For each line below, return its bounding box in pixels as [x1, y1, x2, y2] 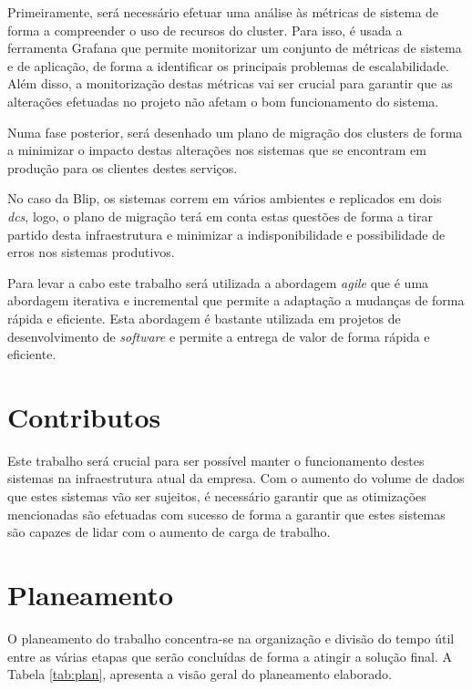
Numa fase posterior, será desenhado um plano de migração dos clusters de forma [7, 122, 463, 141]
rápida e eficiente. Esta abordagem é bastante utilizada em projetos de [7, 308, 401, 327]
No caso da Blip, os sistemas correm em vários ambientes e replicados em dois [7, 189, 442, 208]
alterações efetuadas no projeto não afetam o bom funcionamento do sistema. [7, 91, 439, 110]
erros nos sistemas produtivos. [7, 242, 175, 262]
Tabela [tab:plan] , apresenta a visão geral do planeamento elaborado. [7, 664, 392, 684]
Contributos [7, 397, 161, 435]
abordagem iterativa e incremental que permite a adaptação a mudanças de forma [7, 291, 465, 310]
